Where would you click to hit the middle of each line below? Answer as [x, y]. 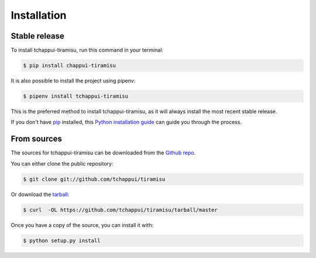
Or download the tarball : [40, 194]
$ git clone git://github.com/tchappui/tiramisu [94, 179]
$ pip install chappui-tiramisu [70, 66]
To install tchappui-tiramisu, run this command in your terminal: [87, 50]
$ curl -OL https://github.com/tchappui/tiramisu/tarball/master [120, 210]
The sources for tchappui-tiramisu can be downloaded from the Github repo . [103, 153]
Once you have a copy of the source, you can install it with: [82, 225]
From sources [37, 139]
